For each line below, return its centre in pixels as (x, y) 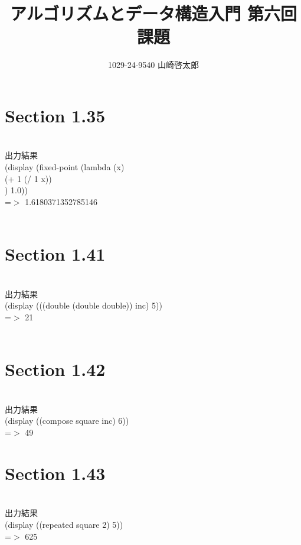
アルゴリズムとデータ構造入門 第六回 (153, 13)
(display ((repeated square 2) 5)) (64, 524)
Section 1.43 (55, 473)
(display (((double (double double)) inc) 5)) (84, 305)
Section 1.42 (55, 369)
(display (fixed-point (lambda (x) (65, 167)
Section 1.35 (55, 115)
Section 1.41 (55, 254)
